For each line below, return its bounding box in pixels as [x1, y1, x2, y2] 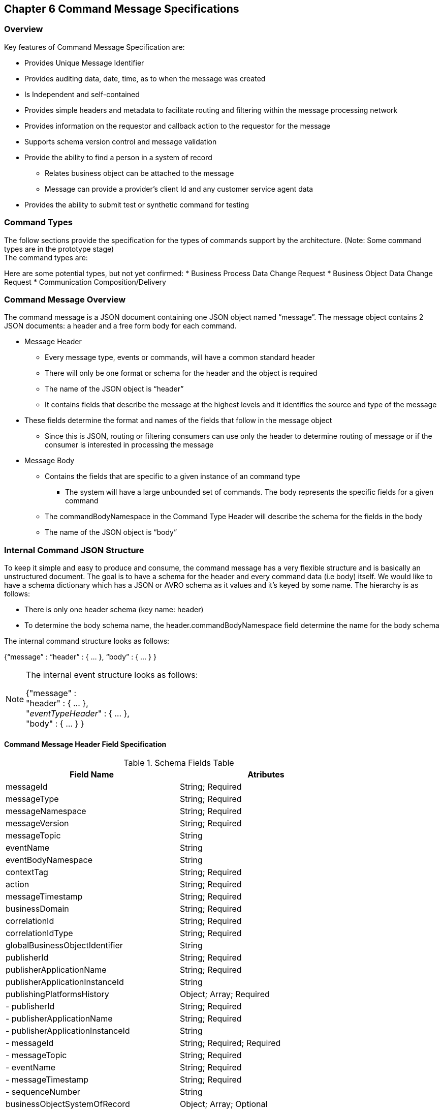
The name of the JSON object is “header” [45, 384, 184, 394]
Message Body [24, 456, 75, 465]
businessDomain [6, 904, 69, 914]
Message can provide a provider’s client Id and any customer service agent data [45, 184, 313, 193]
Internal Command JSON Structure [4, 545, 144, 555]
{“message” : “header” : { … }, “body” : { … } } [4, 652, 156, 662]
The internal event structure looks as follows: [26, 670, 198, 680]
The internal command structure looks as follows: [4, 637, 170, 646]
